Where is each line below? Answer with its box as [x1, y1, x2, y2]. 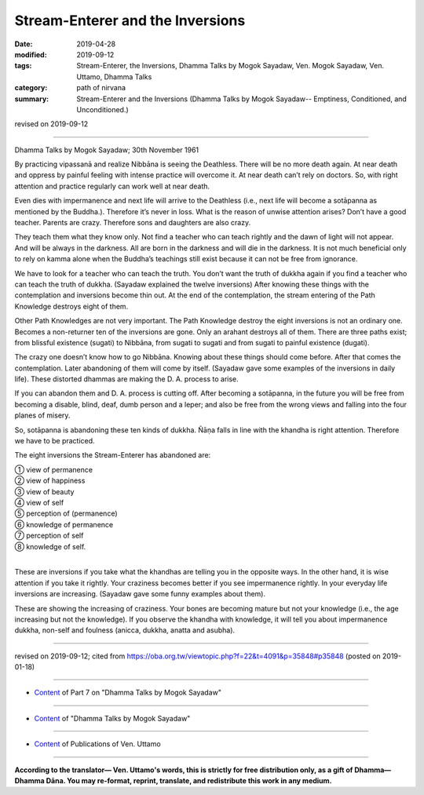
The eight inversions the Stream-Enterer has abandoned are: [14, 450, 211, 460]
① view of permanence [14, 465, 93, 474]
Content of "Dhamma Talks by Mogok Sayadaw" [34, 713, 191, 723]
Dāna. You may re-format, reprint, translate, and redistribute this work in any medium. [46, 776, 333, 786]
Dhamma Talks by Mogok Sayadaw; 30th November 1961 [14, 145, 199, 155]
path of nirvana [76, 83, 126, 93]
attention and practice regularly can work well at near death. [14, 181, 210, 191]
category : [14, 83, 48, 93]
